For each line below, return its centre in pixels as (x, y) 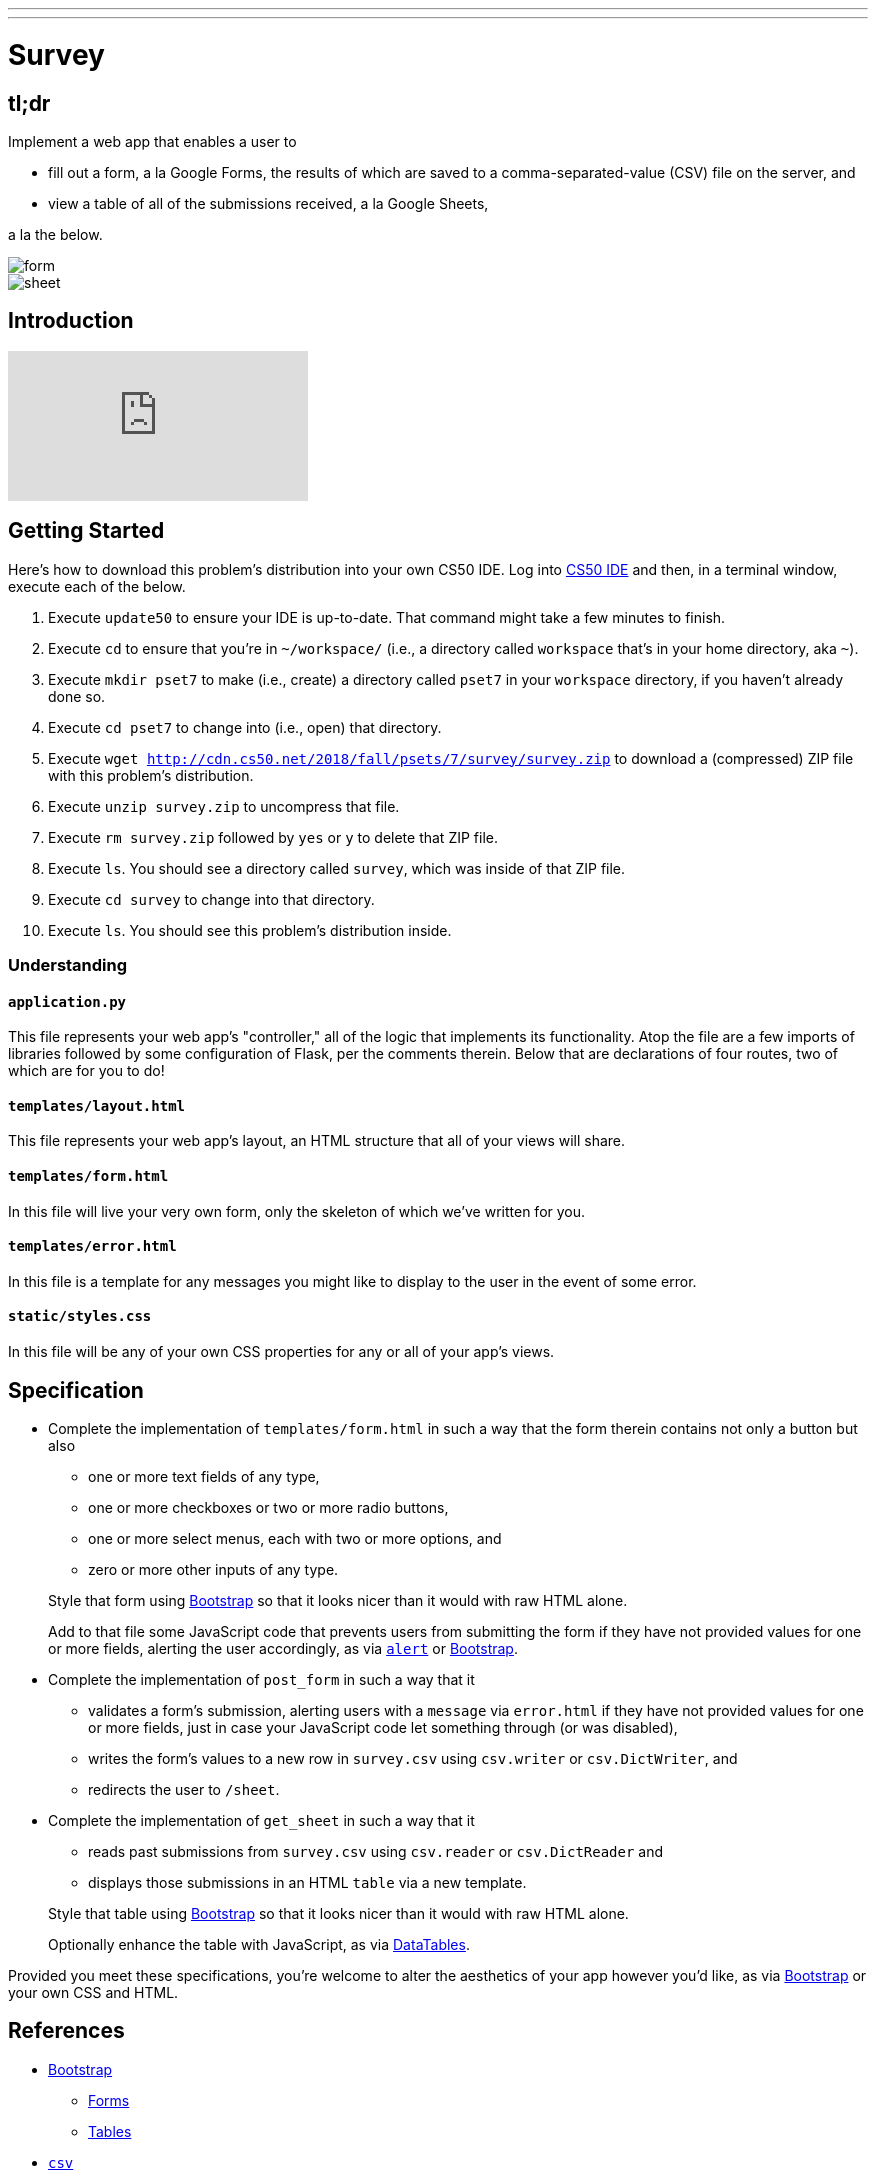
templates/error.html (92, 1246)
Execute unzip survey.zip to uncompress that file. (224, 806)
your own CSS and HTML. (93, 1992)
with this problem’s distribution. (151, 775)
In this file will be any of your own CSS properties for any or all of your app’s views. (281, 1352)
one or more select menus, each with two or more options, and (295, 1538)
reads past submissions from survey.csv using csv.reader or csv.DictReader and (376, 1851)
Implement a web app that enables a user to (152, 141)
